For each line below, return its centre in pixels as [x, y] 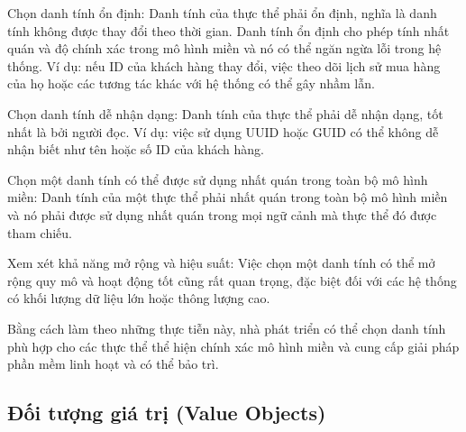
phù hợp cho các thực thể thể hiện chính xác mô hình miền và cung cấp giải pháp [233, 346]
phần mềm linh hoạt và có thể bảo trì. [113, 364]
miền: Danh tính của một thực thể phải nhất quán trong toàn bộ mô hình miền [228, 197]
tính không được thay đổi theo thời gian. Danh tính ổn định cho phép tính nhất [228, 30]
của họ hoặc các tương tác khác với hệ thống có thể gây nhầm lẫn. [191, 83]
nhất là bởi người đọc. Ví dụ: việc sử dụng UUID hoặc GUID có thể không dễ [223, 131]
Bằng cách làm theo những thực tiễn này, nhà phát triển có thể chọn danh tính [227, 328]
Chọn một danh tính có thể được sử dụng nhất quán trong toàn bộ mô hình [218, 179]
